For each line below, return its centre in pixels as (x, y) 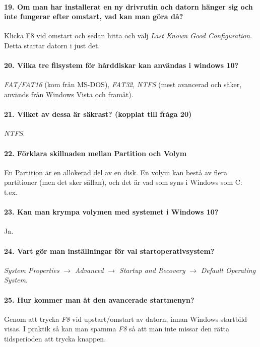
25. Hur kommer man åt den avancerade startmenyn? (99, 299)
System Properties (32, 270)
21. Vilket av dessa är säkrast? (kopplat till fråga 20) (98, 114)
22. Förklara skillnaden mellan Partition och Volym (95, 153)
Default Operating (228, 270)
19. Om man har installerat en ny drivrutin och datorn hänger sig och (128, 6)
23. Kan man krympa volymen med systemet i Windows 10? (111, 212)
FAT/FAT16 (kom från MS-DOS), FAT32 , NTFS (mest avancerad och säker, (123, 84)
